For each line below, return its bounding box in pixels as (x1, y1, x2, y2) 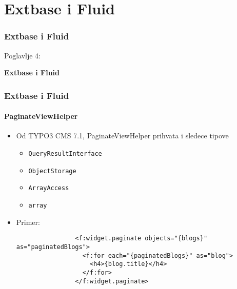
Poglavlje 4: (4, 50, 41, 60)
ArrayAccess (28, 184, 69, 192)
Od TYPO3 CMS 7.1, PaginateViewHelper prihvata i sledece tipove (16, 130, 229, 141)
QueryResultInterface (28, 150, 102, 158)
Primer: (16, 216, 40, 227)
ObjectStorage (28, 167, 76, 175)
